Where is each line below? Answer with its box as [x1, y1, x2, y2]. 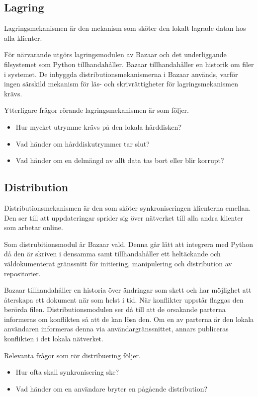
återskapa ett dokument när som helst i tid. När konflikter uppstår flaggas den [4, 294, 244, 305]
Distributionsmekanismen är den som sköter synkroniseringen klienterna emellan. [4, 202, 251, 213]
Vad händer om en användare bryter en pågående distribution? [15, 383, 208, 394]
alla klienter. [4, 32, 42, 43]
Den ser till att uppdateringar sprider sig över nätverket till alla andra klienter [4, 212, 244, 223]
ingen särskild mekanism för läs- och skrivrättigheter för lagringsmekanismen [4, 79, 238, 89]
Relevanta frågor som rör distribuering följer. [4, 350, 141, 360]
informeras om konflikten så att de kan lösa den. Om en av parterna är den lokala [4, 314, 254, 324]
